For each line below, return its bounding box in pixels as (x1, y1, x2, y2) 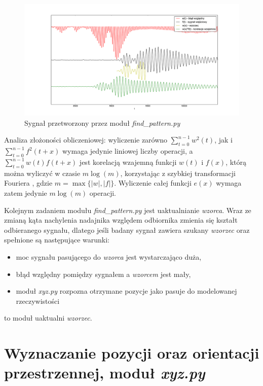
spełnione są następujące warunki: (4, 234, 109, 245)
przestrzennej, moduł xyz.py (4, 362, 205, 383)
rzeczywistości (16, 295, 60, 306)
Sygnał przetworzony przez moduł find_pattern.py (24, 117, 180, 128)
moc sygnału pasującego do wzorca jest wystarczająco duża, (16, 252, 202, 262)
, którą (226, 157, 247, 167)
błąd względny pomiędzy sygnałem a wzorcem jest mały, (16, 268, 191, 279)
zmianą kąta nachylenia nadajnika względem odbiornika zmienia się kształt (4, 215, 238, 225)
